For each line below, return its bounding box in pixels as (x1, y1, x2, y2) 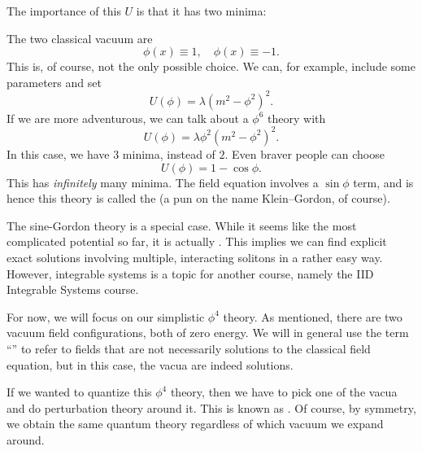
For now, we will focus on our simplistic (7, 308, 205, 325)
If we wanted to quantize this (7, 383, 152, 401)
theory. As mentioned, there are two (223, 308, 402, 325)
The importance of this (7, 2, 121, 19)
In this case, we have (7, 145, 110, 162)
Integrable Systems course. (7, 281, 139, 298)
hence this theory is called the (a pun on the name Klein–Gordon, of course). (7, 190, 390, 207)
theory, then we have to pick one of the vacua (170, 383, 398, 401)
